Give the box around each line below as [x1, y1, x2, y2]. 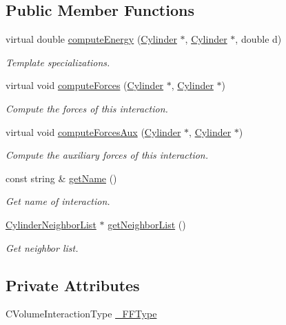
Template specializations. [6, 55, 110, 69]
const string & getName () [6, 170, 117, 185]
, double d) [235, 32, 282, 46]
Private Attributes [6, 274, 140, 295]
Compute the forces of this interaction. [6, 101, 168, 115]
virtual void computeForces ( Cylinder [6, 78, 164, 92]
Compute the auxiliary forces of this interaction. [6, 148, 209, 162]
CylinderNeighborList [6, 217, 96, 231]
